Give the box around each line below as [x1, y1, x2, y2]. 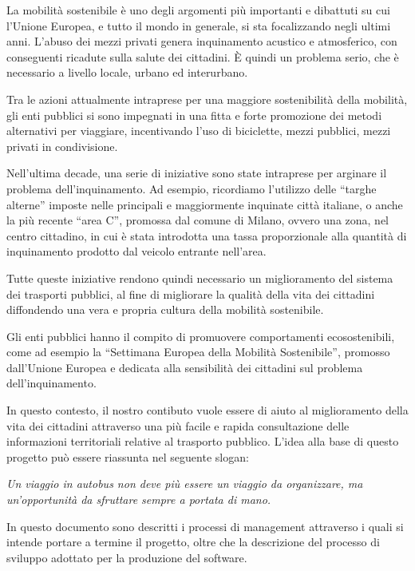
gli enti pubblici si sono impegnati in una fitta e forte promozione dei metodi [6, 106, 382, 123]
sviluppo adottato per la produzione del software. [6, 549, 247, 565]
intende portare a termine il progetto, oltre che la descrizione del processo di [6, 533, 380, 550]
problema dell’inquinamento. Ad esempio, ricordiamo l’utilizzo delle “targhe [6, 180, 377, 196]
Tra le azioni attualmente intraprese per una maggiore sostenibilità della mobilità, [6, 90, 408, 107]
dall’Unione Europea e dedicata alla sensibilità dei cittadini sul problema [6, 359, 363, 375]
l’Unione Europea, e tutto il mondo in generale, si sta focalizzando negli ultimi [6, 17, 391, 34]
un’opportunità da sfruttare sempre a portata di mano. [6, 491, 271, 508]
